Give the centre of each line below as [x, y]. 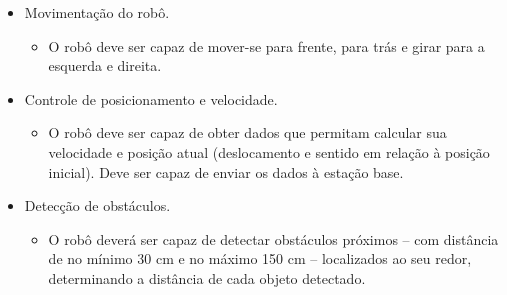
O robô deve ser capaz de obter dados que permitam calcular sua [247, 132]
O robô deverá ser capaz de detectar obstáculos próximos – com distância [273, 238]
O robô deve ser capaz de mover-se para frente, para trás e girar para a [266, 45]
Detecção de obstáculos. [97, 205]
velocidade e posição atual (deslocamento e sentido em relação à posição [269, 151]
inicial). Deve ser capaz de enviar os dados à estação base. [226, 171]
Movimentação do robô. [97, 12]
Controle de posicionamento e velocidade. [151, 98]
